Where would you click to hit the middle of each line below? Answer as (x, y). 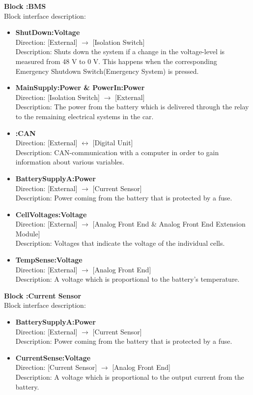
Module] (28, 233)
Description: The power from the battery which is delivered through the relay (132, 107)
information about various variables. (70, 162)
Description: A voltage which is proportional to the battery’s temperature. (127, 279)
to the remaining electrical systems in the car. (84, 116)
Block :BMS (25, 6)
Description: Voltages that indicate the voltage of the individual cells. (120, 243)
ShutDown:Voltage (48, 32)
